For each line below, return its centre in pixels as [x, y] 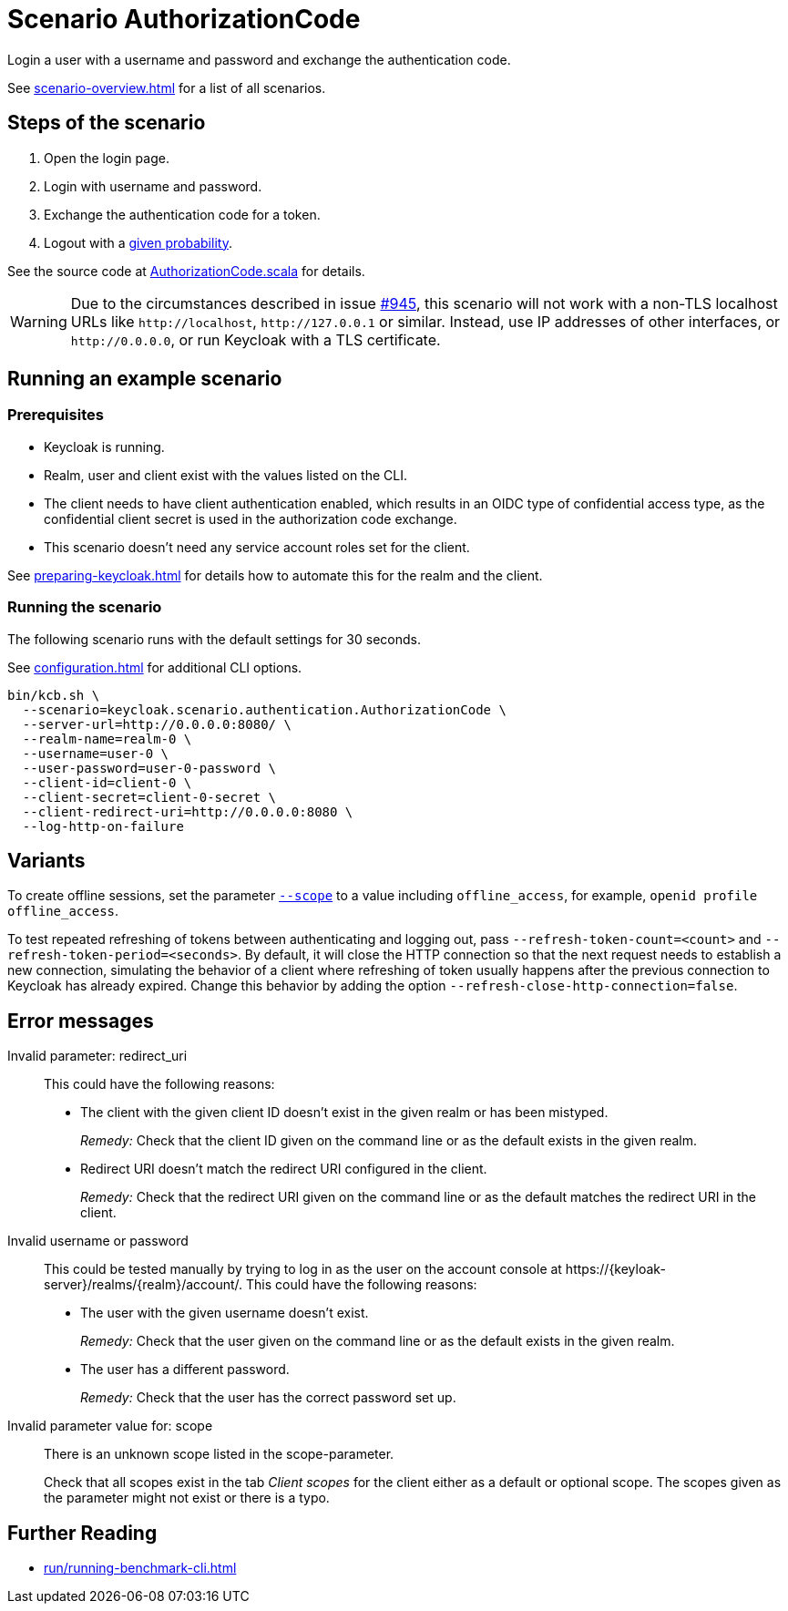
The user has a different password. [185, 1370]
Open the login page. [107, 158]
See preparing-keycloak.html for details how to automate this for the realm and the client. [275, 575]
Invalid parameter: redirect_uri [97, 1056]
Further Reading [82, 1533]
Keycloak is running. [104, 446]
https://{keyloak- [615, 1269]
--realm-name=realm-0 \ [107, 739]
